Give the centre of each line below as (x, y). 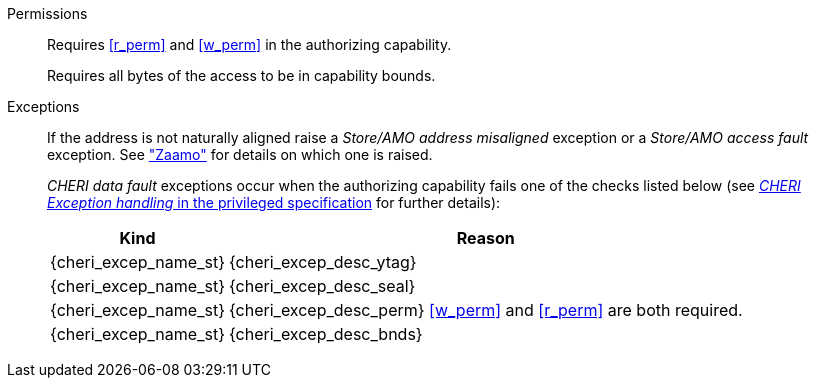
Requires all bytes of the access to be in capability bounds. (241, 75)
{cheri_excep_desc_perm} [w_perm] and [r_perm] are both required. (485, 310)
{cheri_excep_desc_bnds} (325, 334)
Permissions (47, 13)
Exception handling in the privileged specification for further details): (274, 202)
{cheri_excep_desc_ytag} (322, 262)
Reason (485, 238)
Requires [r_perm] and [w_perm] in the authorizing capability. (249, 44)
